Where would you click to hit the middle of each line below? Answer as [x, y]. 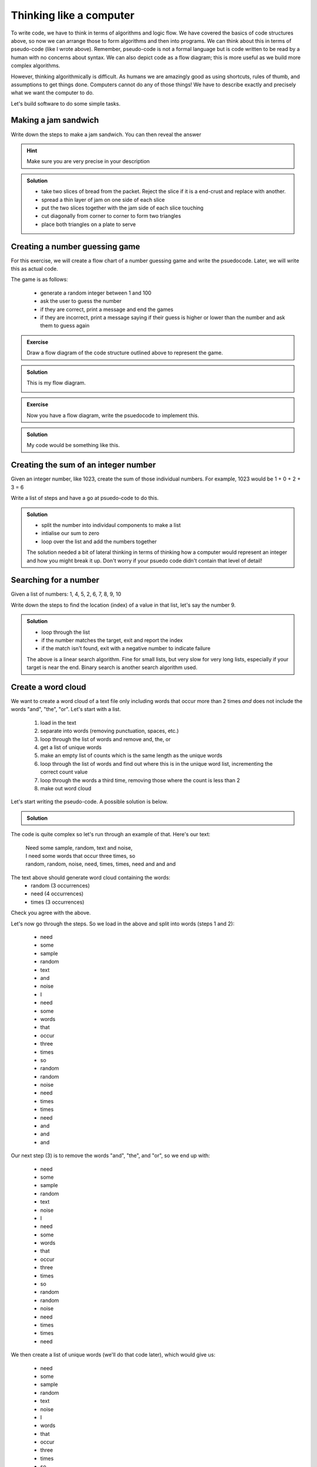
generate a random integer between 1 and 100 [96, 293]
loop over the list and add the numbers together [99, 541]
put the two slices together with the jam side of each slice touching [122, 208]
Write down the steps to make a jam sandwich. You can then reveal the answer [106, 134]
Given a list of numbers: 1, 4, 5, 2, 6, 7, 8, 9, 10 [66, 594]
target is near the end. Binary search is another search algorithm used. [112, 667]
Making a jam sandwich [55, 120]
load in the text [58, 722]
